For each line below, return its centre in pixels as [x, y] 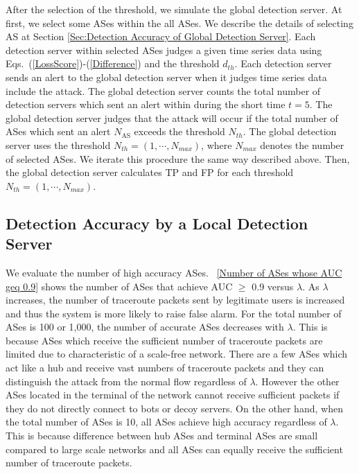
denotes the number [302, 144]
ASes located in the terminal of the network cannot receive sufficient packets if [173, 395]
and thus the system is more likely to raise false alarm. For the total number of [174, 313]
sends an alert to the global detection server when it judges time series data [166, 77]
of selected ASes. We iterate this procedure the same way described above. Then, [178, 158]
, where [217, 144]
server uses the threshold [58, 144]
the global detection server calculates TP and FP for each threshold [150, 172]
